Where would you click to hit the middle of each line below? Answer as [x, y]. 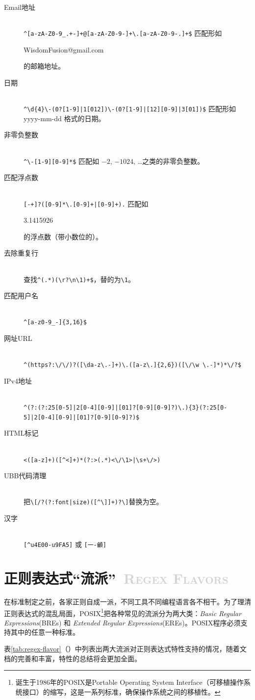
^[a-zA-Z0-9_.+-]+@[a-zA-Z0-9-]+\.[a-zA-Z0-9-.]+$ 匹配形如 [123, 33]
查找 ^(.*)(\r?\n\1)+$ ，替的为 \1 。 [79, 279]
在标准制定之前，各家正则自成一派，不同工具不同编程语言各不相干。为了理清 [127, 602]
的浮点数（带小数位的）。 [63, 236]
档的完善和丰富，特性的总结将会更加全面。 [73, 658]
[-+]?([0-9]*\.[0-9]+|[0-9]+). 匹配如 [86, 203]
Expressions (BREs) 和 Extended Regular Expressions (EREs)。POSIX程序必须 [122, 622]
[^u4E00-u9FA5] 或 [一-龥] [65, 544]
